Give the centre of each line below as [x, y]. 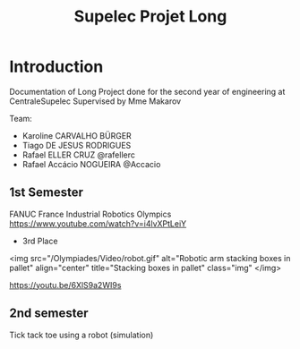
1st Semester [46, 193]
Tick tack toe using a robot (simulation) [81, 335]
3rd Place [40, 241]
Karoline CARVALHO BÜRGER [77, 135]
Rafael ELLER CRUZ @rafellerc [79, 155]
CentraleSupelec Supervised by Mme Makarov [95, 101]
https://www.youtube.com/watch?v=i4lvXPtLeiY [98, 223]
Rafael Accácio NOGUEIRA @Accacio [91, 164]
